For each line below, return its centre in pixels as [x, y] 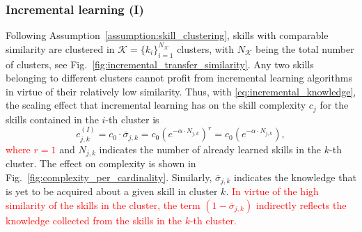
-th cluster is [132, 119]
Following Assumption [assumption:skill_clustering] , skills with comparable [167, 35]
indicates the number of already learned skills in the [210, 149]
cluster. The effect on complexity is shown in [101, 163]
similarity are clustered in [60, 48]
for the [334, 105]
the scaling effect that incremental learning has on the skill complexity [156, 105]
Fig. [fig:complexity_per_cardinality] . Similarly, [109, 177]
